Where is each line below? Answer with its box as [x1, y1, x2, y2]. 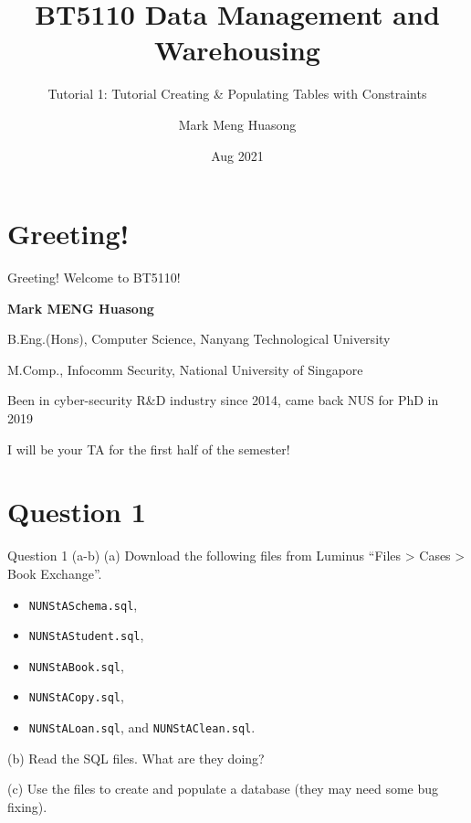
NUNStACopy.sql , [28, 687, 124, 706]
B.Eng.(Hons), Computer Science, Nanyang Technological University [7, 329, 391, 348]
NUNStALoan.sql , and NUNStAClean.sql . [28, 718, 256, 737]
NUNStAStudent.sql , [28, 625, 144, 645]
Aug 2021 [211, 145, 264, 165]
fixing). [7, 796, 47, 816]
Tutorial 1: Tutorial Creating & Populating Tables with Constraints [47, 84, 427, 103]
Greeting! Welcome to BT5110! [7, 268, 181, 287]
